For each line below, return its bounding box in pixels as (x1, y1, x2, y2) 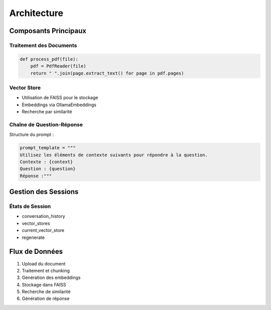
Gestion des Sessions (9, 188, 79, 196)
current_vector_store (22, 227, 65, 233)
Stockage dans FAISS (22, 281, 66, 287)
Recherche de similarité (22, 288, 71, 295)
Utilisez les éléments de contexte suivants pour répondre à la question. (20, 152, 208, 158)
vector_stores (22, 220, 50, 226)
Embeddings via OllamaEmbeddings (22, 102, 96, 108)
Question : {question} (20, 166, 76, 172)
